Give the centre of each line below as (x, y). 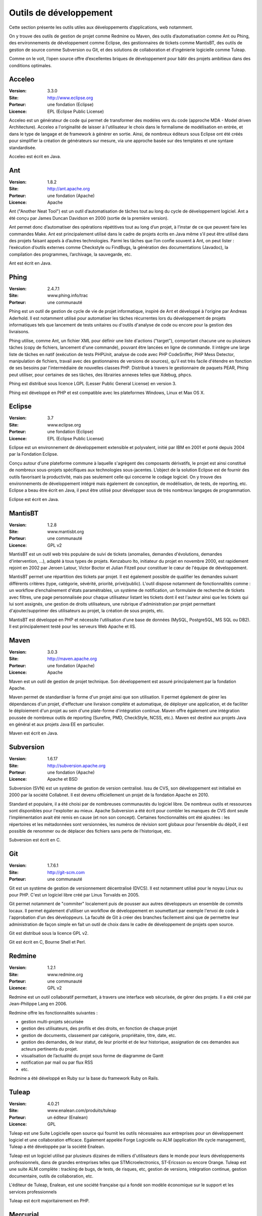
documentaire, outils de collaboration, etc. (51, 1176)
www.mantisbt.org (66, 532)
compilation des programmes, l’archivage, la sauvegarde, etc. (70, 254)
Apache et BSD (62, 779)
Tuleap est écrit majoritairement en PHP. (49, 1201)
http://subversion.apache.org (76, 766)
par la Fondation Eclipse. (33, 454)
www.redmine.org (65, 974)
